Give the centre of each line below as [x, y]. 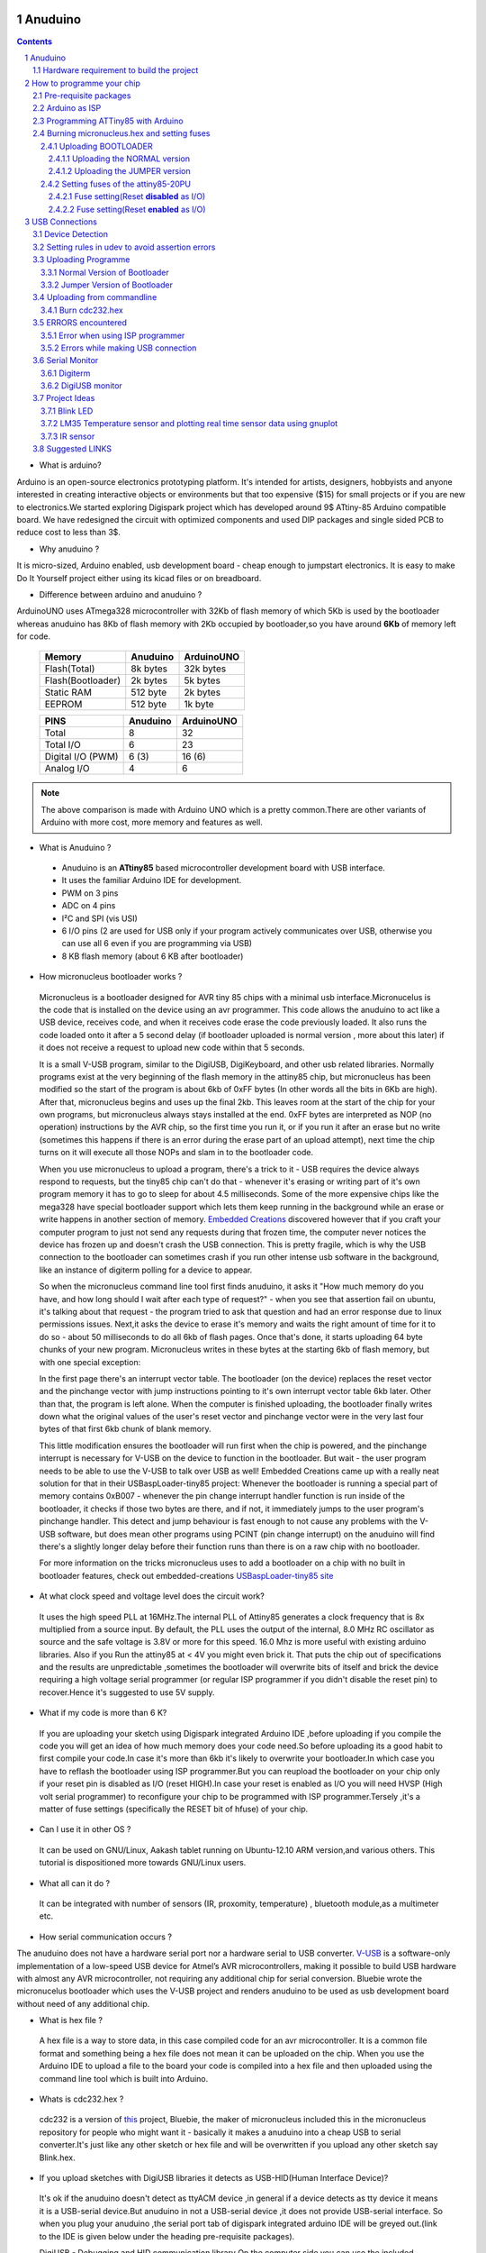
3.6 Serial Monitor [66, 360]
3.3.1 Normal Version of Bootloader [105, 272]
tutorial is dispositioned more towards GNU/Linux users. [143, 1863]
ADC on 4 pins [89, 906]
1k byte [199, 705]
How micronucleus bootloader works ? [111, 977]
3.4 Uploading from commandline [95, 297]
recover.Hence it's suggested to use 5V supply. [127, 1692]
